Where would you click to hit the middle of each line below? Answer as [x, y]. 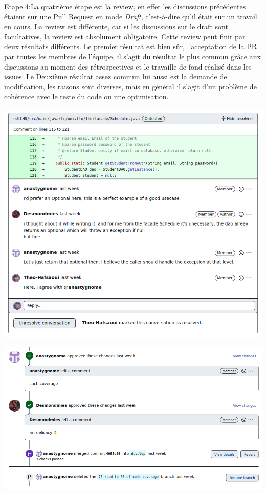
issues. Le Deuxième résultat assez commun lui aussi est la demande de [116, 76]
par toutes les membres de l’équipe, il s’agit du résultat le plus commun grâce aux [132, 56]
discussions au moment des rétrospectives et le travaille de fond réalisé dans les [128, 66]
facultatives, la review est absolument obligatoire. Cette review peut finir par [125, 36]
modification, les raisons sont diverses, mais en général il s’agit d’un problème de [130, 86]
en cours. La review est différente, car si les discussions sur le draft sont [116, 26]
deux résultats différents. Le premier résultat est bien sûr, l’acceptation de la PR [130, 46]
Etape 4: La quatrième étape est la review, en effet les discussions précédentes [125, 6]
